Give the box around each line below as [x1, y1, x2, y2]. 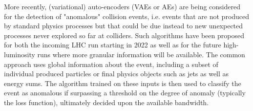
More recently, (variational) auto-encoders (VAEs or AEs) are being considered [4, 1, 240, 11]
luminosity [4, 49, 35, 59]
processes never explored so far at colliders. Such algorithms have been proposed [4, 30, 244, 40]
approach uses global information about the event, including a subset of [4, 59, 218, 69]
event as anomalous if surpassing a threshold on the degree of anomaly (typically [4, 88, 246, 98]
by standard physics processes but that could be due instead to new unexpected [4, 21, 243, 31]
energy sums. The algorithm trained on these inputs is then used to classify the [4, 78, 241, 88]
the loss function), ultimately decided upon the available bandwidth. [4, 97, 209, 107]
